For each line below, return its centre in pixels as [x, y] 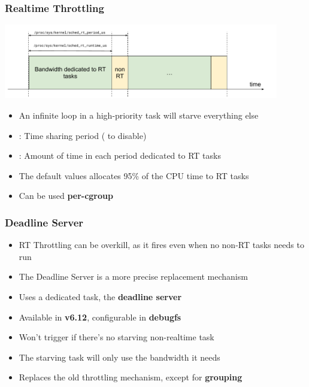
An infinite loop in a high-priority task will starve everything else [139, 115]
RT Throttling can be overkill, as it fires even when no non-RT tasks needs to [161, 245]
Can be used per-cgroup [66, 196]
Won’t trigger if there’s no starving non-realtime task [116, 337]
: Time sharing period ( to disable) [83, 135]
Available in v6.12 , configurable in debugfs [100, 317]
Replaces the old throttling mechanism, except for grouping [131, 377]
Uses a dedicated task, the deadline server [100, 296]
